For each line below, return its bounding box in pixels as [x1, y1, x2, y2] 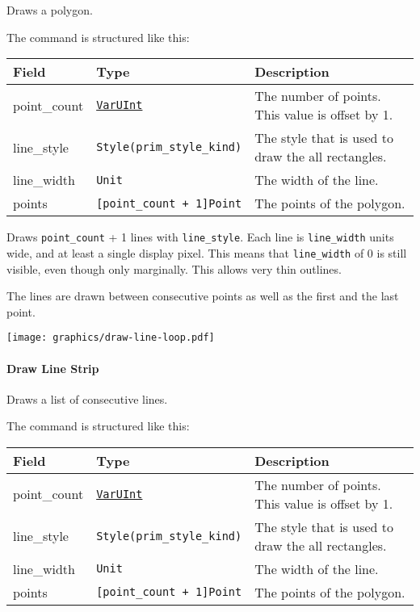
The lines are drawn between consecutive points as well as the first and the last [6, 287, 399, 304]
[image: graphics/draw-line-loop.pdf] [6, 332, 215, 344]
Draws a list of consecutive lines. [6, 390, 168, 407]
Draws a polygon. [6, 2, 93, 18]
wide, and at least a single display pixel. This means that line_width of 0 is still [6, 244, 407, 261]
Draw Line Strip [6, 359, 99, 376]
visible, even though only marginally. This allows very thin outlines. [6, 260, 342, 277]
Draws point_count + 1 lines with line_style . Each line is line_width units [6, 228, 394, 245]
